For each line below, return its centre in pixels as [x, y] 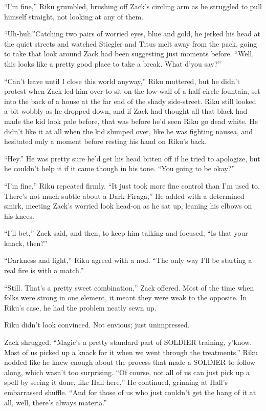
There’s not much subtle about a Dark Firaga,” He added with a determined [124, 196]
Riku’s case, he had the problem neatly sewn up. [80, 307]
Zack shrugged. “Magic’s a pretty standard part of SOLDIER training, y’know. [128, 342]
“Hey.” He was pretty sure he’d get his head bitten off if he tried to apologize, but [132, 158]
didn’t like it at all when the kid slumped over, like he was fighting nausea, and [129, 131]
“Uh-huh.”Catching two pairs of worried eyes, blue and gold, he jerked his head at [132, 34]
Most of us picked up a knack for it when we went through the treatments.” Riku [131, 352]
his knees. [19, 215]
